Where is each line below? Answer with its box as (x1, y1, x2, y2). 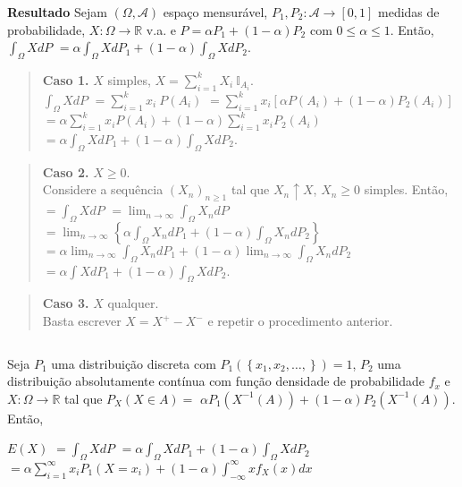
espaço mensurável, (163, 3, 268, 21)
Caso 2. (42, 162, 89, 181)
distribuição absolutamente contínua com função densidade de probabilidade (7, 372, 425, 390)
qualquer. (107, 294, 159, 312)
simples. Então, (364, 180, 449, 199)
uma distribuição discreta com (51, 354, 216, 372)
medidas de (378, 3, 440, 21)
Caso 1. (42, 70, 89, 89)
